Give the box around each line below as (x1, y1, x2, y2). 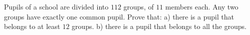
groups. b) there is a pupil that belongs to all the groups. (71, 21, 247, 31)
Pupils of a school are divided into (4, 1, 109, 11)
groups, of (123, 1, 154, 11)
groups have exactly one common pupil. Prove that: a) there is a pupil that (4, 11, 234, 21)
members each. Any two (165, 1, 239, 11)
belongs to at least (4, 21, 60, 31)
